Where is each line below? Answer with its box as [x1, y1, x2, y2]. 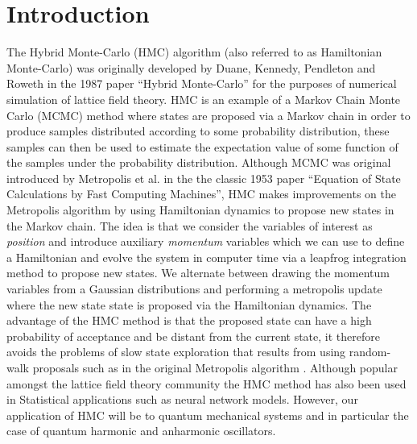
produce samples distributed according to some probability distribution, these [6, 122, 390, 139]
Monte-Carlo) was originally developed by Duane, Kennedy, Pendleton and [6, 59, 376, 76]
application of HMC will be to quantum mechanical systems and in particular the [6, 406, 409, 423]
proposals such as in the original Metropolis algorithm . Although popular [32, 359, 398, 376]
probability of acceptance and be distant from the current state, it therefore [6, 327, 380, 344]
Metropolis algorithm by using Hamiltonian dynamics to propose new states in [6, 201, 394, 218]
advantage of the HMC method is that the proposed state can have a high [6, 312, 372, 329]
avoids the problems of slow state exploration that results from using [6, 343, 346, 360]
